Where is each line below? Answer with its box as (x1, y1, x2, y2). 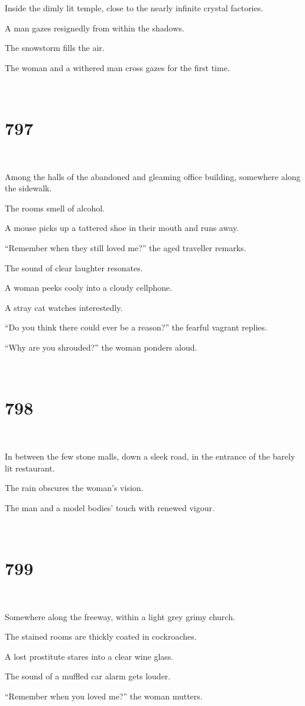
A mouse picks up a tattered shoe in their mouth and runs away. (5, 222, 239, 234)
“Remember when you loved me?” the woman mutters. (5, 690, 203, 702)
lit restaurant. (5, 461, 55, 474)
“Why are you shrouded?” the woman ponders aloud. (5, 341, 197, 354)
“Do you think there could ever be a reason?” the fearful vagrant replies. (5, 321, 267, 333)
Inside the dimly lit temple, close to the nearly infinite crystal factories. (5, 2, 264, 14)
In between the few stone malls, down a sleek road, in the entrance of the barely (5, 450, 296, 462)
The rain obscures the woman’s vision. (5, 482, 144, 494)
